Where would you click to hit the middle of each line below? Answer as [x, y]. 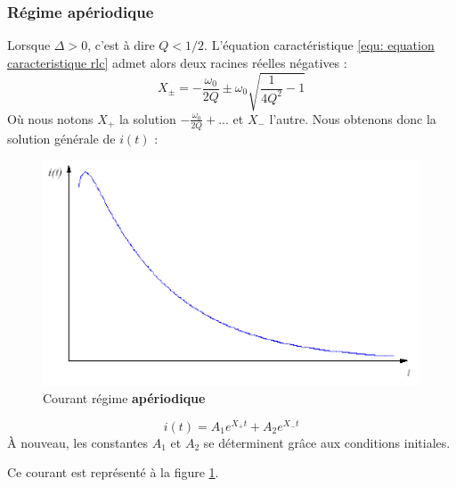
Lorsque [29, 45]
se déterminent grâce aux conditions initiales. [327, 442]
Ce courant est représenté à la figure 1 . [113, 472]
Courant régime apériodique [124, 398]
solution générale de [61, 138]
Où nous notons [50, 118]
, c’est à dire [121, 45]
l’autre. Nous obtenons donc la [353, 118]
